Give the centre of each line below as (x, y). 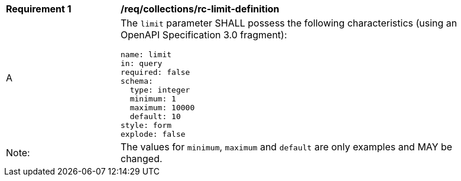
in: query (142, 63)
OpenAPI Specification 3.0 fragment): (204, 35)
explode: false (153, 134)
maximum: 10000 (162, 108)
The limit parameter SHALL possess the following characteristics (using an (289, 23)
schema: (137, 81)
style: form (146, 125)
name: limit (146, 55)
